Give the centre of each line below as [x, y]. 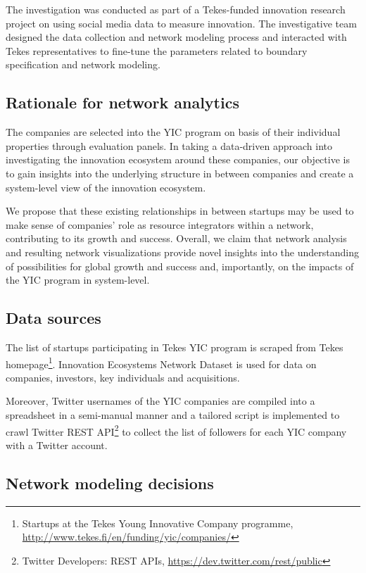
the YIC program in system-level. [78, 280]
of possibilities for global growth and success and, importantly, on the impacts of [180, 266]
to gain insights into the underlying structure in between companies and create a [180, 173]
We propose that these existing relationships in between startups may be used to [180, 211]
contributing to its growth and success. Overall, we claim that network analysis [176, 238]
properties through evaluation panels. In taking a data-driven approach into [169, 145]
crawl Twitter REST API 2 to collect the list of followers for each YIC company [176, 430]
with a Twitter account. [57, 445]
